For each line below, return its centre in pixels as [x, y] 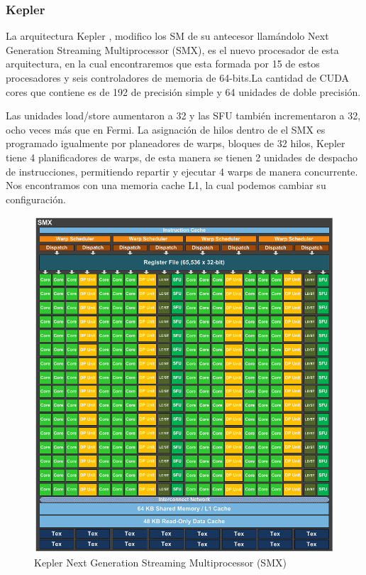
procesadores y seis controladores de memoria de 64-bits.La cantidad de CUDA [177, 77]
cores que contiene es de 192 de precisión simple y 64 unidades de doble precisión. [183, 91]
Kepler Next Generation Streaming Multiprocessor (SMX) [160, 563]
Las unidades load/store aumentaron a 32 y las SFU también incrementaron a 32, [183, 115]
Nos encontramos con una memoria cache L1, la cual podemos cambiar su [166, 185]
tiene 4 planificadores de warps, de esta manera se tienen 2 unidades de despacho [182, 157]
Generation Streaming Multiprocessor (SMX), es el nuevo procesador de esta [172, 49]
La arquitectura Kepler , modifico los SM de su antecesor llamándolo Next [167, 36]
